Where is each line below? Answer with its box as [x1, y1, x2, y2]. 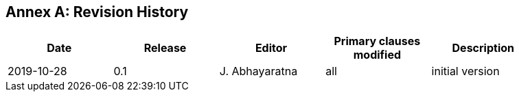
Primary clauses [334, 34, 421, 48]
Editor [255, 41, 288, 55]
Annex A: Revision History [5, 3, 189, 20]
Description [452, 41, 514, 55]
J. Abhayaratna [219, 64, 298, 79]
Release [143, 41, 187, 55]
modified [353, 48, 402, 62]
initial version [431, 64, 500, 79]
